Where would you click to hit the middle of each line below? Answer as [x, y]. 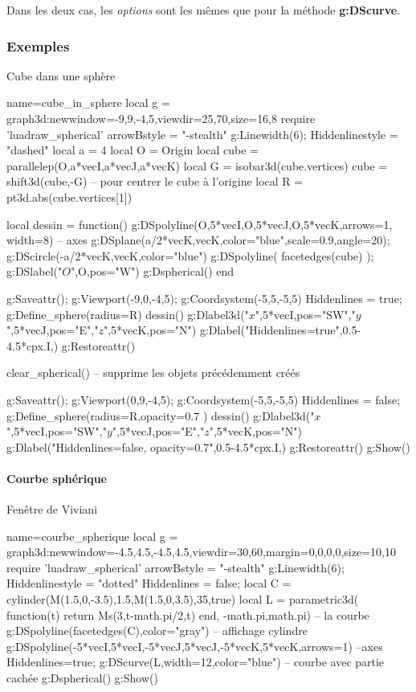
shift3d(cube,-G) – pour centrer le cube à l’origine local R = [155, 181]
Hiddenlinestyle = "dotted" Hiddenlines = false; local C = [149, 583]
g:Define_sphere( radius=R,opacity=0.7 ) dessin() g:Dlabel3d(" [161, 415]
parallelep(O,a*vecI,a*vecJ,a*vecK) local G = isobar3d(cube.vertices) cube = [197, 165]
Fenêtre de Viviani [52, 509]
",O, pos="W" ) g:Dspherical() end [152, 271]
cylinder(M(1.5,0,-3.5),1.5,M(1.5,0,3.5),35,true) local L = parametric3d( [183, 599]
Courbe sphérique [57, 478]
